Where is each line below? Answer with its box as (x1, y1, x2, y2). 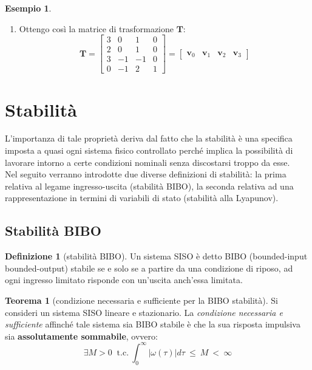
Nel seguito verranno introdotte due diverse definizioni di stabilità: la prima (5, 168, 287, 180)
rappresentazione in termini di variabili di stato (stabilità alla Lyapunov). (5, 191, 279, 204)
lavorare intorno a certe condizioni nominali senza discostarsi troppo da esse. (5, 156, 290, 168)
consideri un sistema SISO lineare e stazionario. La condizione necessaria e (5, 306, 283, 318)
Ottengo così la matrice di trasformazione (19, 22, 174, 35)
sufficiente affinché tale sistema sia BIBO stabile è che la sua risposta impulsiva (5, 318, 300, 331)
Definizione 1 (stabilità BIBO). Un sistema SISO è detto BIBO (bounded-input (5, 250, 308, 262)
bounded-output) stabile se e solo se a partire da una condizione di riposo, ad (5, 261, 293, 274)
